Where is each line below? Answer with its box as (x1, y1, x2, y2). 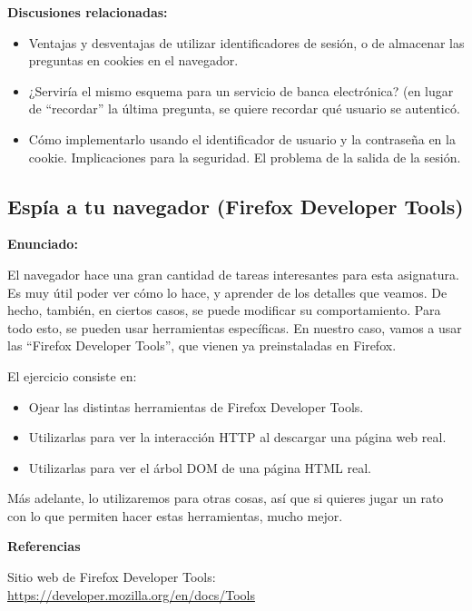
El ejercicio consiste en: (7, 366, 137, 385)
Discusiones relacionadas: (7, 3, 168, 21)
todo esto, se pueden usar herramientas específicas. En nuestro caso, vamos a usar (7, 318, 462, 337)
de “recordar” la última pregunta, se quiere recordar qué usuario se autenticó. (28, 99, 460, 118)
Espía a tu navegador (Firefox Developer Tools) (7, 192, 464, 220)
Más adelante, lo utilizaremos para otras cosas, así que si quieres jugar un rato (7, 488, 444, 508)
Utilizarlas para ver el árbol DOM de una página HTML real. (28, 458, 371, 477)
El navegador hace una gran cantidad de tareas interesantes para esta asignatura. (7, 264, 459, 283)
